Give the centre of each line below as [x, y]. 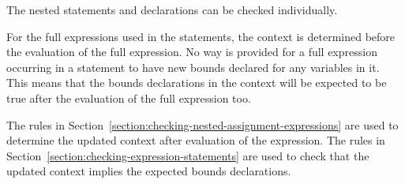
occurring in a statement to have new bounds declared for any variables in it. [193, 67]
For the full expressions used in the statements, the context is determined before [201, 36]
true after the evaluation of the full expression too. [129, 98]
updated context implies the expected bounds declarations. [149, 171]
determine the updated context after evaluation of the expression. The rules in [196, 140]
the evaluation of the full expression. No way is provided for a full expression [192, 52]
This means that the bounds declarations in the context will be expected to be [197, 83]
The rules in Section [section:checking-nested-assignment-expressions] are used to [202, 124]
